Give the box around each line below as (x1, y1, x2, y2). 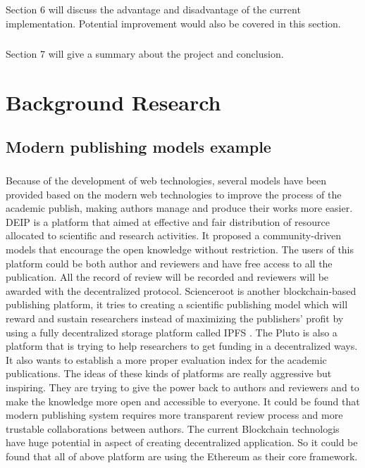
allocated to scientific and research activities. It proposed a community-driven (6, 228, 342, 243)
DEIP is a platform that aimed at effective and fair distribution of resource (6, 214, 330, 229)
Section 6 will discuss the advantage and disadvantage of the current (6, 2, 301, 17)
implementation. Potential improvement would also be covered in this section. (6, 15, 341, 30)
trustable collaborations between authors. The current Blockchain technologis (6, 421, 340, 436)
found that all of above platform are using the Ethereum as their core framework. (6, 448, 358, 463)
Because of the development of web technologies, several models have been (6, 173, 327, 188)
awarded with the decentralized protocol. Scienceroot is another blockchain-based (6, 283, 357, 298)
